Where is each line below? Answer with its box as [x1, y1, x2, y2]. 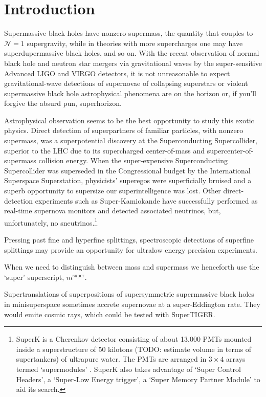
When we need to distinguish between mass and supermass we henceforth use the [4, 261, 259, 272]
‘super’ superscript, [4, 271, 64, 282]
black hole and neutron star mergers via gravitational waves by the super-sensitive [4, 57, 262, 68]
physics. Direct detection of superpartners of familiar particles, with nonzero [4, 125, 243, 136]
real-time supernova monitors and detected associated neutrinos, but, [4, 205, 221, 216]
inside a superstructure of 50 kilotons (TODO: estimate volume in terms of [16, 343, 252, 354]
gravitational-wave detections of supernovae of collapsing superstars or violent [4, 78, 248, 89]
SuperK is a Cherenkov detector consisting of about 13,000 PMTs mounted [16, 334, 252, 344]
